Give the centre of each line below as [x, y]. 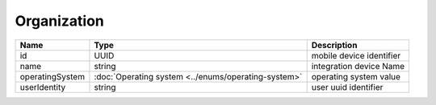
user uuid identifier [347, 87]
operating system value [356, 76]
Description [334, 45]
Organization [59, 21]
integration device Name [358, 66]
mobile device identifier [356, 55]
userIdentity [43, 87]
